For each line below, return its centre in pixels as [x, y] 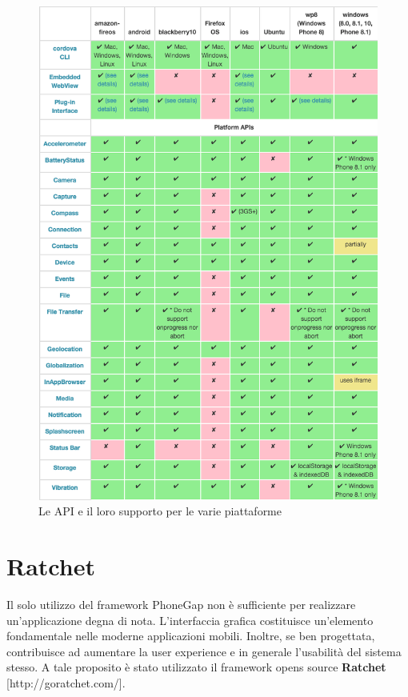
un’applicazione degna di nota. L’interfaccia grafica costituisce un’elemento [190, 620]
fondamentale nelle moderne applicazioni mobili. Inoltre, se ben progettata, [191, 636]
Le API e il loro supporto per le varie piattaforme [160, 511]
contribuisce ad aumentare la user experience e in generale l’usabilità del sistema [204, 651]
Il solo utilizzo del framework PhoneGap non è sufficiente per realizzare [181, 605]
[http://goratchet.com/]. [66, 683]
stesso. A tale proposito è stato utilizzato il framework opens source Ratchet [196, 667]
